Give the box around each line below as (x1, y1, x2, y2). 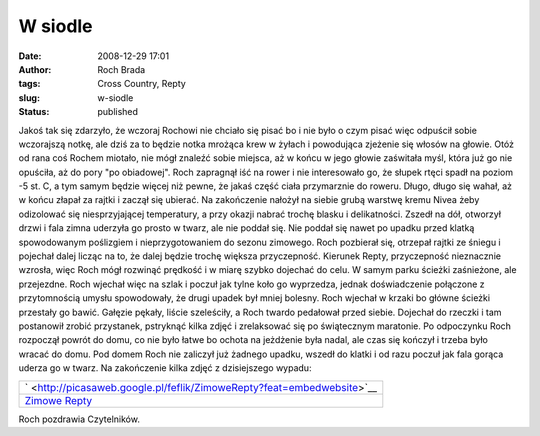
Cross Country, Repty (97, 78, 187, 90)
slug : (18, 91, 40, 104)
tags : (18, 78, 41, 90)
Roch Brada (97, 63, 146, 75)
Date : (18, 50, 42, 62)
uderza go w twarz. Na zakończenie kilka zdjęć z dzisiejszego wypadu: (18, 362, 312, 374)
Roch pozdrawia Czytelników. (18, 413, 140, 425)
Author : (18, 63, 52, 75)
